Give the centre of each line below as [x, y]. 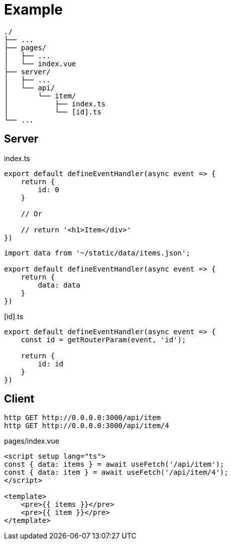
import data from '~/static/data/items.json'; [97, 253]
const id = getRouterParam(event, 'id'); [103, 339]
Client [19, 399]
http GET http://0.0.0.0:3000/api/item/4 [87, 426]
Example [33, 10]
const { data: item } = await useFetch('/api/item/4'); [116, 472]
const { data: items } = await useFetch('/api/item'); [114, 464]
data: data [59, 285]
